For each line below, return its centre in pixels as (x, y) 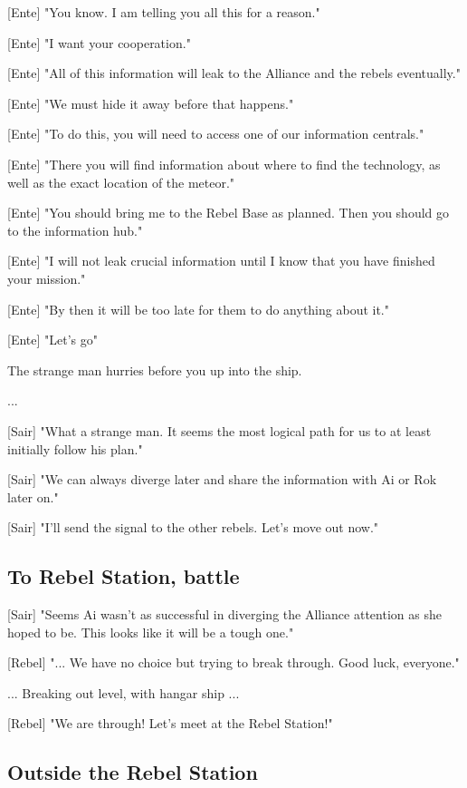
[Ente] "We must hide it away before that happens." (151, 103)
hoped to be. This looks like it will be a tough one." (151, 632)
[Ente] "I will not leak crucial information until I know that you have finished (221, 261)
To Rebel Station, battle (124, 576)
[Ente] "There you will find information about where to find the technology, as (224, 164)
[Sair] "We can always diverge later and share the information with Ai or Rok (222, 479)
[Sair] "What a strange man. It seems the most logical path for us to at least (219, 430)
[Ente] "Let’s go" (52, 340)
